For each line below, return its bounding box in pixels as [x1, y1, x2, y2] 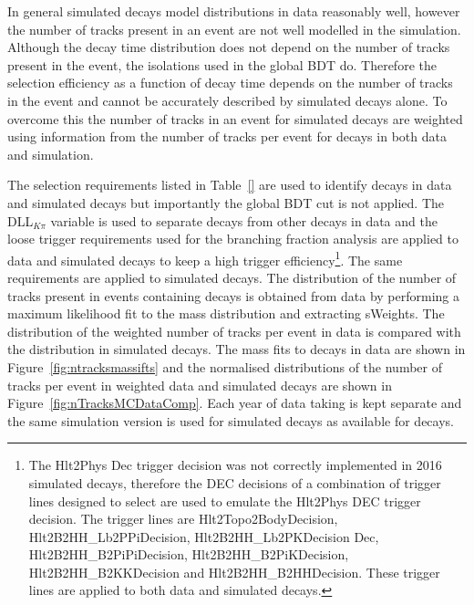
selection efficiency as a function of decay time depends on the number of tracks [7, 73, 453, 92]
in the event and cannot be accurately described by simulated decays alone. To [7, 90, 448, 110]
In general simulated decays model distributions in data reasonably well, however [7, 2, 460, 20]
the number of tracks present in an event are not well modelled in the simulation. [7, 19, 461, 38]
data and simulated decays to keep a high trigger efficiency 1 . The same [7, 247, 403, 269]
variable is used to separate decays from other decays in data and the [50, 211, 438, 230]
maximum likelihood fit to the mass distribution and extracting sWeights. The [7, 304, 445, 323]
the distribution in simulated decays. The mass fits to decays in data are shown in [7, 339, 466, 359]
